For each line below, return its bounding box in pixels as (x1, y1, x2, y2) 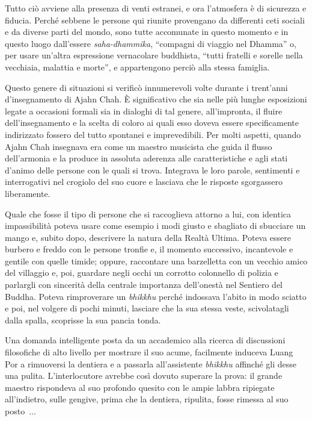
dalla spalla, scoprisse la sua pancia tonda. (5, 313, 161, 326)
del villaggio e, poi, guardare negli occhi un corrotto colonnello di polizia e (5, 266, 278, 279)
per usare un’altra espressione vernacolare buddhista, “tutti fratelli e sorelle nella (5, 49, 303, 61)
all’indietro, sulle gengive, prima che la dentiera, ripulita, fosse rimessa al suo (5, 393, 289, 405)
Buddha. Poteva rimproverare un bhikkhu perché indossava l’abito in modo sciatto (5, 290, 307, 302)
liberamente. (5, 187, 50, 199)
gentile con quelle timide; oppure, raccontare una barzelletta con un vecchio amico (5, 254, 308, 267)
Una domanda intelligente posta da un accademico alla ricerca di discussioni (5, 334, 286, 346)
